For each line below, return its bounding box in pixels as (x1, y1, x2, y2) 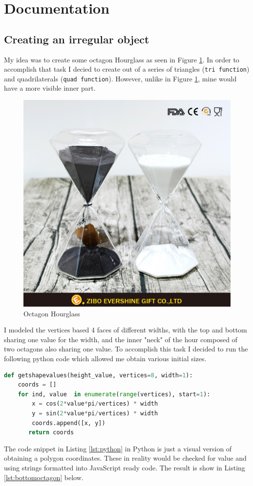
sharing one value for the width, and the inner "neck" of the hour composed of (4, 334, 237, 344)
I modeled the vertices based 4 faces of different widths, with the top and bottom (4, 325, 247, 335)
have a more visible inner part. (4, 83, 96, 93)
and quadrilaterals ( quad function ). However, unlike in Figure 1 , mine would (4, 73, 237, 83)
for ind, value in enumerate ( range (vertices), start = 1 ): (18, 390, 211, 398)
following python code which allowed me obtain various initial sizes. (4, 353, 207, 364)
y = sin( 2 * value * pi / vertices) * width (32, 410, 158, 417)
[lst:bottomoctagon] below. (4, 472, 84, 482)
